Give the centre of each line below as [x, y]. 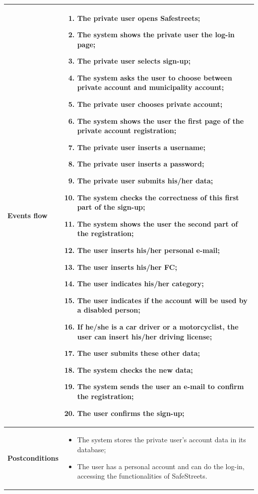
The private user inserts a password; [141, 164]
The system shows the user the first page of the [161, 121]
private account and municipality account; [151, 87]
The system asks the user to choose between [155, 77]
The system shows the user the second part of [158, 223]
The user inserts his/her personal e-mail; [148, 250]
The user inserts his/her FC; [127, 267]
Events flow [28, 215]
